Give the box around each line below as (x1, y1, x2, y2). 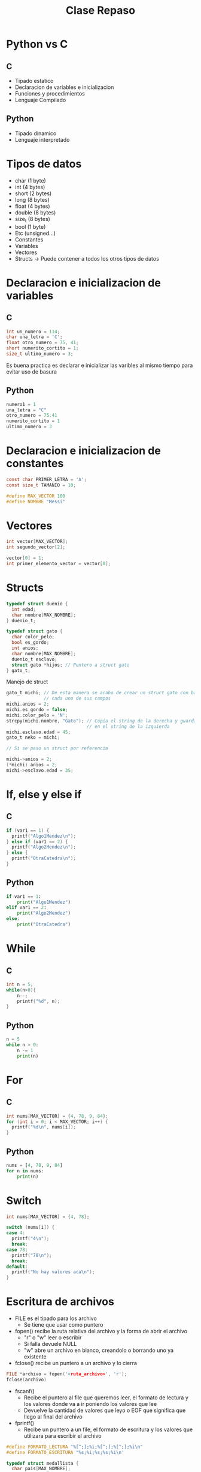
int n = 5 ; (6, 981, 33, 987)
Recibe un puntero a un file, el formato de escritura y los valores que (23, 1426, 193, 1433)
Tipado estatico (14, 77, 54, 84)
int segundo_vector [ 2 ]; (6, 544, 66, 550)
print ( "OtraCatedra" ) (17, 921, 71, 928)
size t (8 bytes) (14, 215, 51, 224)
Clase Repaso (65, 4, 136, 17)
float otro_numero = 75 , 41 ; (6, 340, 79, 346)
